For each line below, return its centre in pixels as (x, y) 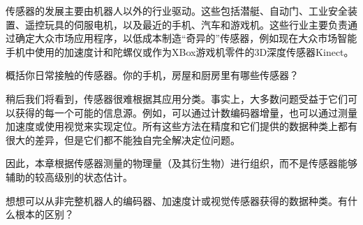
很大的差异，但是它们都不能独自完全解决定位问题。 (123, 139)
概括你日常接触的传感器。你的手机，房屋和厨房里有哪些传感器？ (152, 75)
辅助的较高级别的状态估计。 (69, 176)
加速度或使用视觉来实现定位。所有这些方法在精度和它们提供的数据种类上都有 (181, 126)
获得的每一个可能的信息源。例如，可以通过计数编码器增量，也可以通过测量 (186, 112)
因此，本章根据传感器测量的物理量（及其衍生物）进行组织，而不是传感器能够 (181, 163)
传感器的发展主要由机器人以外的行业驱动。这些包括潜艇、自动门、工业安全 (177, 10)
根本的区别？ (44, 214)
